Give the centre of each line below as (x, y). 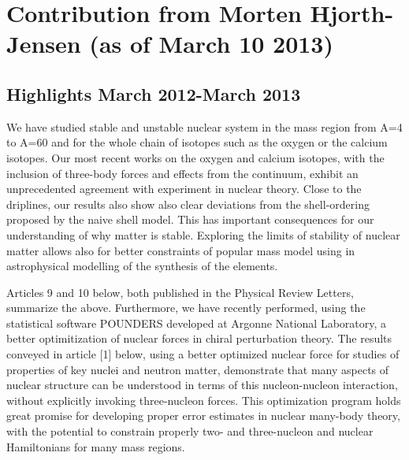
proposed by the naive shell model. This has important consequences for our (190, 219)
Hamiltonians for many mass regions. (96, 446)
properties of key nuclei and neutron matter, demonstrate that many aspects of (198, 369)
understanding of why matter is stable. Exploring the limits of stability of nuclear (203, 234)
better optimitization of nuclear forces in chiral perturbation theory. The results (199, 338)
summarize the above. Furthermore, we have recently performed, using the (186, 308)
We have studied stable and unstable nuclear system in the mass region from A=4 (204, 126)
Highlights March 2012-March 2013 (154, 93)
